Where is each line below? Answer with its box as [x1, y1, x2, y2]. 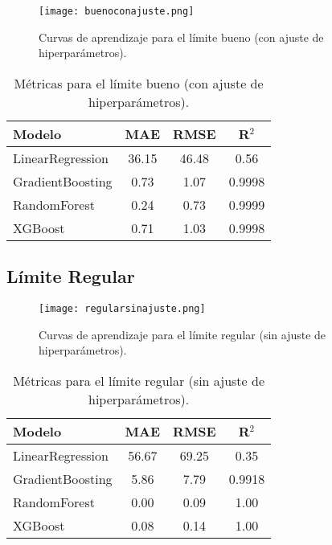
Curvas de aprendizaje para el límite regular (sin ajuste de [39, 326, 326, 342]
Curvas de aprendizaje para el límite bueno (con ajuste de [39, 28, 324, 45]
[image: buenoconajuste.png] [39, 6, 195, 17]
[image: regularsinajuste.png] [39, 303, 206, 315]
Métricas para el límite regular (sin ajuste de [13, 371, 265, 390]
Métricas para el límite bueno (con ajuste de [14, 73, 264, 92]
